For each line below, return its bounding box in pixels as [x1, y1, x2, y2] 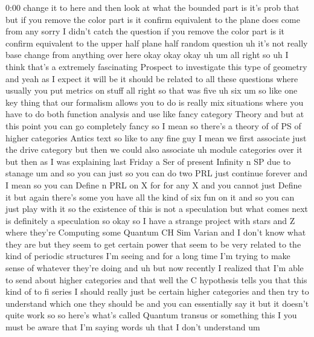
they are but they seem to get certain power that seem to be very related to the [5, 237, 301, 250]
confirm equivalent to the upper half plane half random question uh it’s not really [5, 36, 308, 49]
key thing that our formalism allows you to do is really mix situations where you [5, 95, 304, 108]
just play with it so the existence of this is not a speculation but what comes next [5, 202, 309, 215]
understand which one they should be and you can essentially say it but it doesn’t [5, 297, 309, 309]
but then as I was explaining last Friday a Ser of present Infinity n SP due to [5, 155, 291, 167]
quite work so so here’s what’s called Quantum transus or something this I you [5, 309, 297, 321]
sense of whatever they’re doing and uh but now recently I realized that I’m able [5, 262, 304, 274]
